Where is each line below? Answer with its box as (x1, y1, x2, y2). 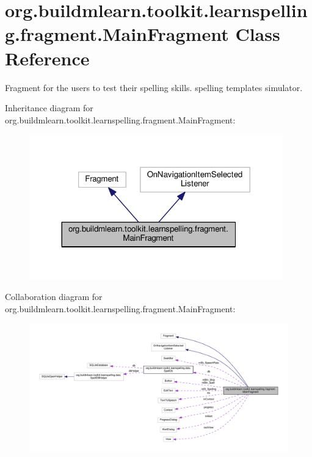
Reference (5, 45, 90, 70)
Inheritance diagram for (5, 101, 93, 114)
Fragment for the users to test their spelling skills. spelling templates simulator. (5, 81, 303, 93)
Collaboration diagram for (5, 290, 103, 303)
